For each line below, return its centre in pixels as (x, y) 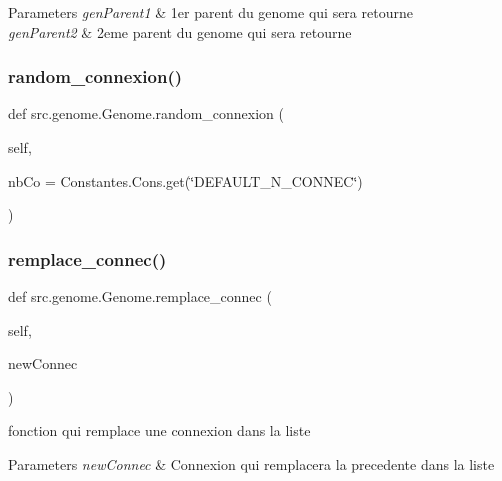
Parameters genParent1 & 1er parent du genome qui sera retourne (210, 12)
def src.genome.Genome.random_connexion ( (146, 113)
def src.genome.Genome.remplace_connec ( (140, 296)
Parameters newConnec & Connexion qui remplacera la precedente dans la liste (251, 463)
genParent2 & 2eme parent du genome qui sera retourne (180, 31)
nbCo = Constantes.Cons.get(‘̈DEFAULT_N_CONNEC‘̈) (185, 180)
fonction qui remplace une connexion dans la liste (159, 430)
